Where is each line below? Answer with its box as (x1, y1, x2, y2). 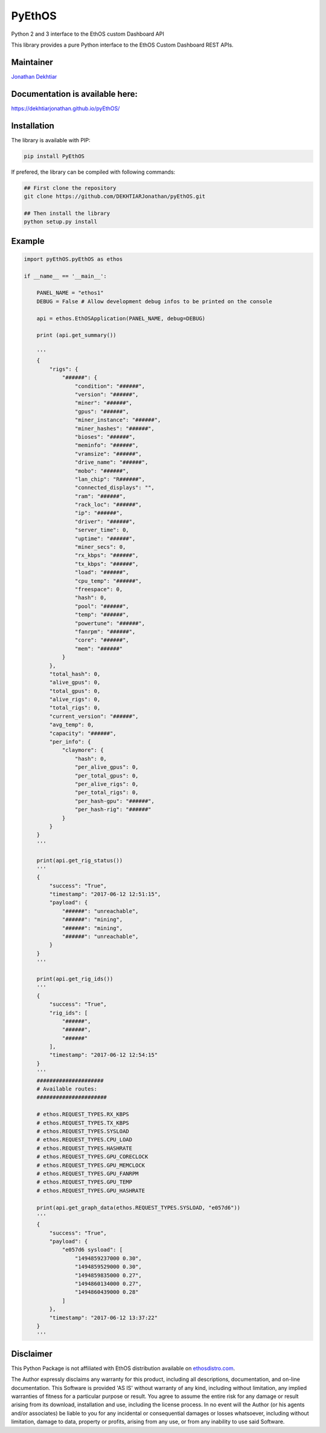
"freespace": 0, (74, 586, 123, 592)
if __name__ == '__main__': (24, 272, 107, 280)
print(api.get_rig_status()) (36, 857, 123, 864)
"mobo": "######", (74, 467, 129, 474)
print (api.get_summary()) (36, 332, 117, 339)
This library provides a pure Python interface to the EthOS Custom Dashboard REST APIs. (11, 41, 234, 48)
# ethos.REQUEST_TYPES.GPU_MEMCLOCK (36, 1162, 145, 1169)
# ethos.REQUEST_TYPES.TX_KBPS (36, 1120, 129, 1126)
